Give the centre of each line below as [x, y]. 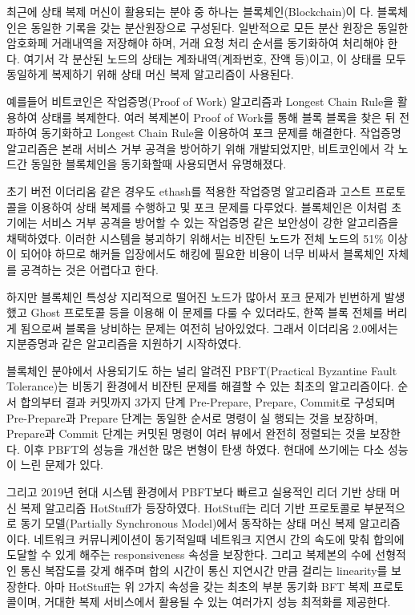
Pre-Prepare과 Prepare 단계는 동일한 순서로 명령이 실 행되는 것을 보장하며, [192, 417]
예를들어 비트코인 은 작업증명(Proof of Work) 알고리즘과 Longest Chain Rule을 [200, 101]
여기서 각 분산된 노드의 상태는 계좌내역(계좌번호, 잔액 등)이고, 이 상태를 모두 [215, 58]
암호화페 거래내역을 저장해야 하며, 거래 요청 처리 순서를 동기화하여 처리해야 [195, 43]
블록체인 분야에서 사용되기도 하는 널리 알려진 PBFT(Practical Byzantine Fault [202, 370]
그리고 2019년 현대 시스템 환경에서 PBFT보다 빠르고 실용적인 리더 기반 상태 [196, 492]
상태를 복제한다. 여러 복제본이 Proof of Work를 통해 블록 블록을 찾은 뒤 [218, 117]
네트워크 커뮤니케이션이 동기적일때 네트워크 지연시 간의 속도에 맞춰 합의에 [219, 538]
